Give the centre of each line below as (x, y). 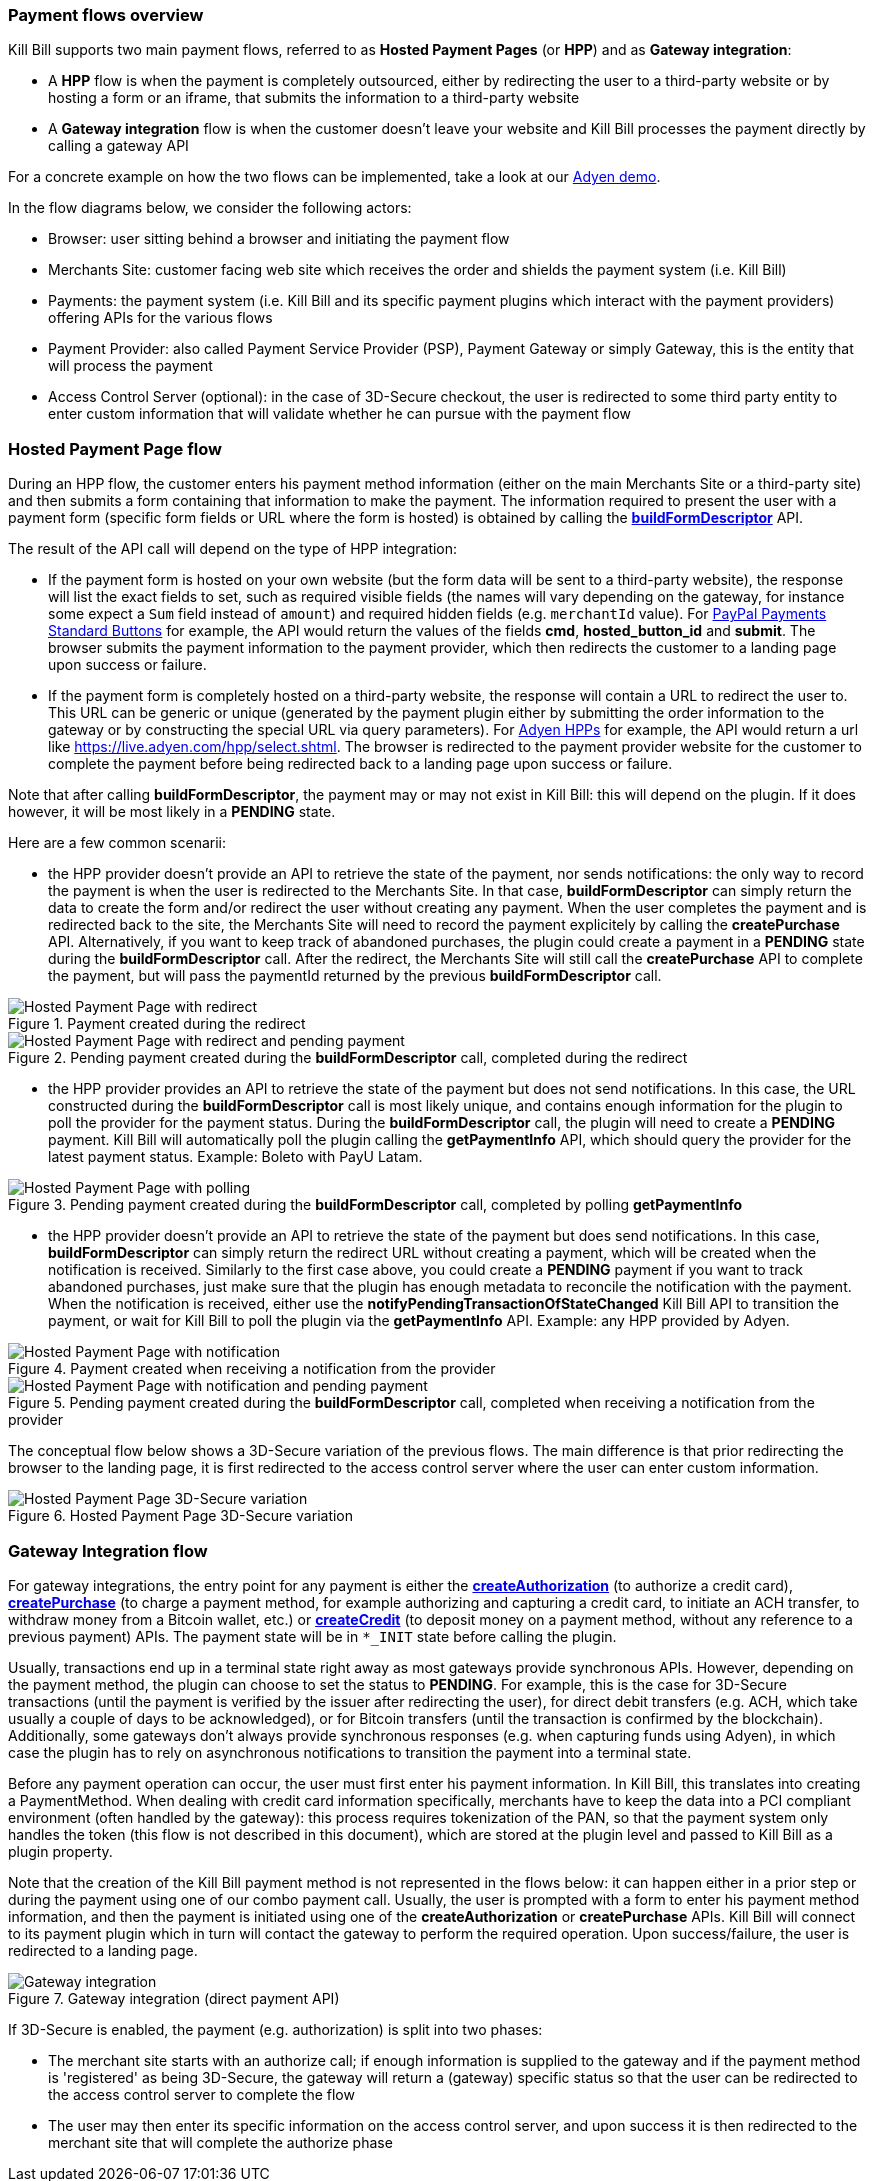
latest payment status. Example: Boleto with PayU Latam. (235, 1157)
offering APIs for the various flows (160, 318)
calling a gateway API (118, 146)
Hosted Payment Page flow (115, 448)
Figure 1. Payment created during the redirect (157, 1024)
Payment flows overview (106, 15)
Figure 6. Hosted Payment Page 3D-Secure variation (181, 1516)
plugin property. (60, 1851)
